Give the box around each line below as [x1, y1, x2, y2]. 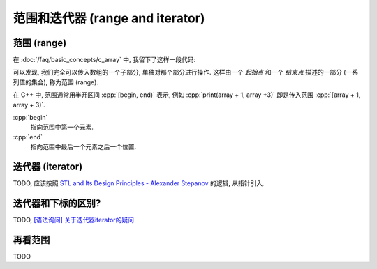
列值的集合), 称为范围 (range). [13, 77, 99, 86]
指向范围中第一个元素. [30, 123, 94, 132]
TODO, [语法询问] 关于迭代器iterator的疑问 [13, 216, 134, 224]
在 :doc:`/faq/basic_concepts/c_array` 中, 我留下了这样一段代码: [13, 56, 195, 64]
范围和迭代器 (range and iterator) [13, 10, 205, 26]
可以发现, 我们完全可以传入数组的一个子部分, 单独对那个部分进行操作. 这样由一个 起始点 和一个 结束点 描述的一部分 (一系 [13, 68, 359, 77]
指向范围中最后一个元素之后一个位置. [30, 143, 137, 151]
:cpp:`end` [13, 132, 43, 141]
